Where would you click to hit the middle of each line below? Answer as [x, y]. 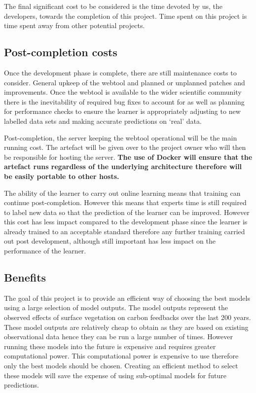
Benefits [25, 277]
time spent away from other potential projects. [74, 25]
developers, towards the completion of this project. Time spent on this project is [126, 16]
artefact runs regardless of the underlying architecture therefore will [123, 166]
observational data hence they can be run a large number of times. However [118, 337]
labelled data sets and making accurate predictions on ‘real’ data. [103, 121]
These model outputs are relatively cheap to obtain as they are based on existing [126, 327]
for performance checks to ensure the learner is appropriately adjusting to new [122, 111]
